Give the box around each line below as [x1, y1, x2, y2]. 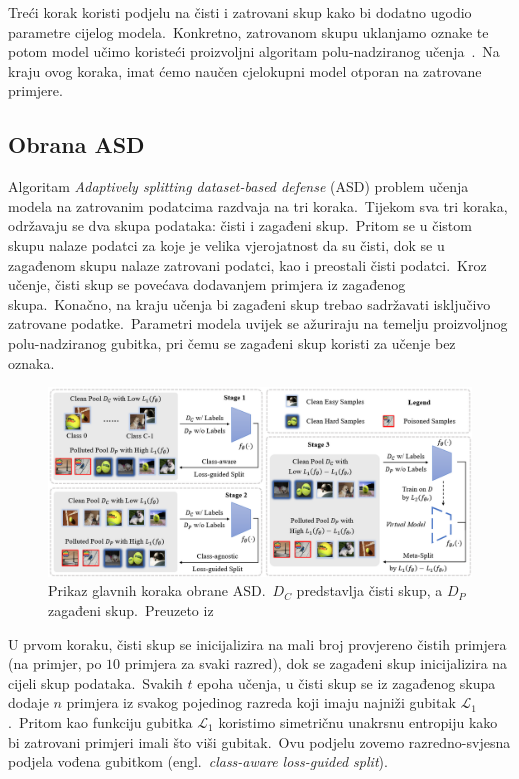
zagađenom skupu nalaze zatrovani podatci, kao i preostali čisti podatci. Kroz [8, 254, 487, 275]
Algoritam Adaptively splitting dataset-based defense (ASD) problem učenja [8, 176, 469, 197]
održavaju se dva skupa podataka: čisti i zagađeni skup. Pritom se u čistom [8, 215, 472, 236]
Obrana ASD [8, 129, 145, 160]
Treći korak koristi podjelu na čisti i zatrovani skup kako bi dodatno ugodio [8, 2, 472, 22]
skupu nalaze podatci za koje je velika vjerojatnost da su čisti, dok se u [8, 234, 445, 255]
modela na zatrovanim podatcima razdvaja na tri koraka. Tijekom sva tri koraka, [8, 195, 508, 216]
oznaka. [8, 352, 55, 373]
